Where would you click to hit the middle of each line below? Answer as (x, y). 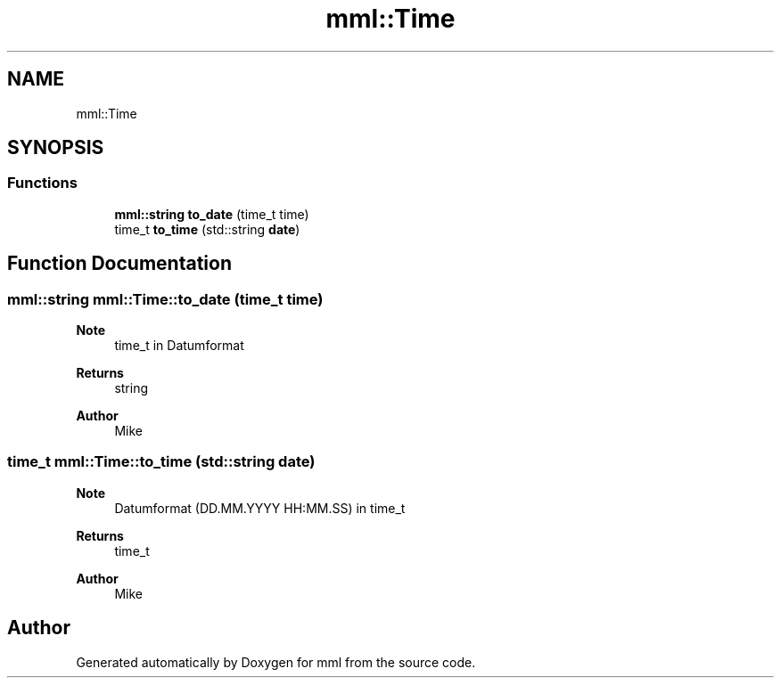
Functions (42, 183)
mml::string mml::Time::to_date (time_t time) (165, 299)
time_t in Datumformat (179, 346)
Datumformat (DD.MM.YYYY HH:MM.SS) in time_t (260, 508)
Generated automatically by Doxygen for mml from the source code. (276, 662)
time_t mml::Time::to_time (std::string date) (161, 462)
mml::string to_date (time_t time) (212, 214)
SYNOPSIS (56, 148)
